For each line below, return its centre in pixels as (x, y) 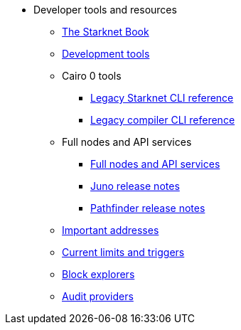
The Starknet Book (106, 32)
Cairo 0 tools (92, 76)
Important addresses (111, 230)
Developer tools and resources (105, 10)
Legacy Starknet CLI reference (162, 98)
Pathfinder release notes (148, 208)
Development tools (106, 54)
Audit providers (98, 296)
